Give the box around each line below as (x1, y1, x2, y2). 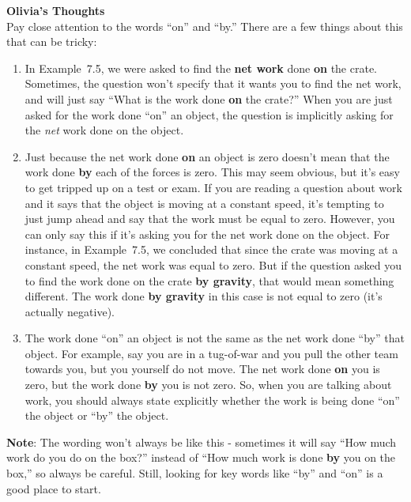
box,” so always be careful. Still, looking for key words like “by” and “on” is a (6, 465, 383, 481)
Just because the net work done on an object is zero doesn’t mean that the (25, 148, 390, 164)
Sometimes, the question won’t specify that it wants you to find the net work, (25, 75, 402, 92)
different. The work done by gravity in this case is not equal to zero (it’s (25, 288, 383, 304)
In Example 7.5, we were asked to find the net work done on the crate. (25, 59, 377, 76)
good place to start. (6, 480, 101, 496)
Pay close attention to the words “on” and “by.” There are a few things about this (6, 17, 403, 34)
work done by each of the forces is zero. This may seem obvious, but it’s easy (25, 164, 400, 180)
